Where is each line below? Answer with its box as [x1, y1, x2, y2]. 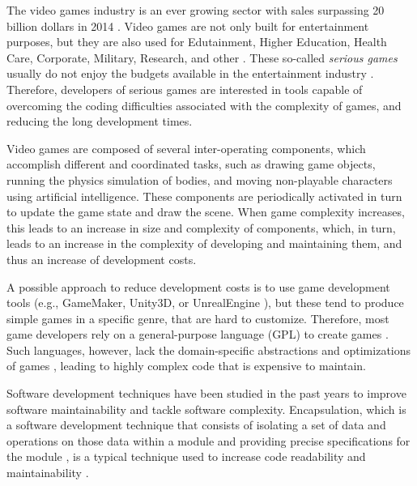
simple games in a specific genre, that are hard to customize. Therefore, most [6, 309, 389, 326]
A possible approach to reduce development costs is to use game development [6, 278, 390, 295]
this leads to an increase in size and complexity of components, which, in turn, [6, 219, 396, 236]
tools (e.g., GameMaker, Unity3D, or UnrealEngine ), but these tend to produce [6, 294, 404, 311]
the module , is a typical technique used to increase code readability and [6, 448, 366, 465]
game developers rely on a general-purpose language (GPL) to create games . [6, 326, 389, 343]
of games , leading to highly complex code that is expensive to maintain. [6, 357, 366, 374]
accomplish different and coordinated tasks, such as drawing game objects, [6, 156, 376, 173]
